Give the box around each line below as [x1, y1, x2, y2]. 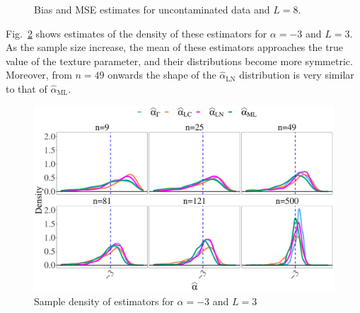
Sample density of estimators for [34, 293, 174, 308]
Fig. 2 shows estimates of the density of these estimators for [6, 25, 267, 40]
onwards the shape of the [108, 67, 216, 82]
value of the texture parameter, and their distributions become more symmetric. [6, 53, 353, 68]
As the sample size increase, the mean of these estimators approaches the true [6, 40, 344, 55]
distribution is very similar [239, 67, 354, 82]
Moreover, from [6, 67, 72, 82]
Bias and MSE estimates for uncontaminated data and [34, 2, 270, 16]
